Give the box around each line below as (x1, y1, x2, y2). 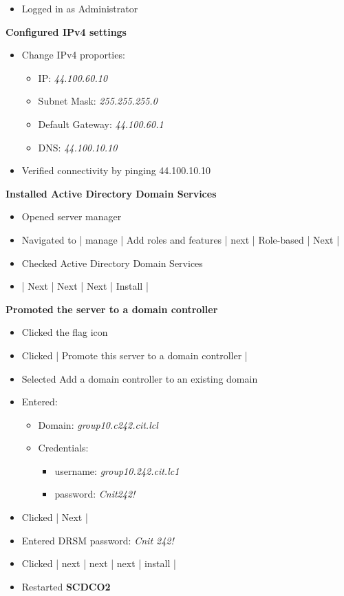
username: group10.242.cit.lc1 (54, 463, 180, 478)
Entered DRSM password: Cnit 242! (21, 533, 174, 547)
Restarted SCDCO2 (21, 579, 111, 593)
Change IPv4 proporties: (21, 47, 125, 62)
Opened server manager (21, 209, 122, 224)
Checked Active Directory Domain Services (21, 255, 203, 270)
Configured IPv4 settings (6, 24, 127, 39)
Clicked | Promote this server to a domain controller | (21, 348, 248, 362)
